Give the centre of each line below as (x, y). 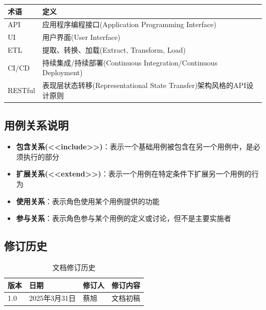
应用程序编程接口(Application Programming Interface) (129, 24)
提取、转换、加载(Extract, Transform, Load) (114, 50)
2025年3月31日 (52, 298)
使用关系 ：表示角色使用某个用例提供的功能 (88, 201)
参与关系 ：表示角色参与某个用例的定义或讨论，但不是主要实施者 (124, 218)
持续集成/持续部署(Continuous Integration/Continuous (130, 62)
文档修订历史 (74, 267)
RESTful (21, 90)
